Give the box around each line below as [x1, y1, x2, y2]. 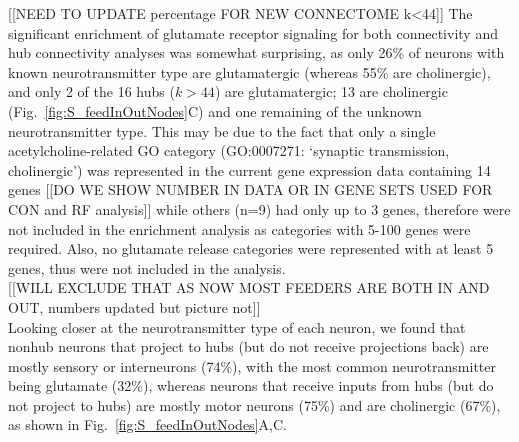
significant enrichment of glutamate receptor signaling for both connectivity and [8, 22, 498, 43]
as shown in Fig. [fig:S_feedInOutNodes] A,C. [8, 414, 287, 435]
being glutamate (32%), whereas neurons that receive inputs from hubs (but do [8, 375, 494, 396]
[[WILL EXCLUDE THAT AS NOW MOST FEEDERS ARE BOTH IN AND [8, 277, 490, 298]
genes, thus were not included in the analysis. [8, 257, 286, 278]
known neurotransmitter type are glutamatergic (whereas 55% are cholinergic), [8, 61, 491, 82]
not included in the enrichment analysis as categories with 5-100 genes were [8, 218, 471, 239]
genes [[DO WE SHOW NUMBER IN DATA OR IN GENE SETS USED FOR [8, 179, 493, 200]
